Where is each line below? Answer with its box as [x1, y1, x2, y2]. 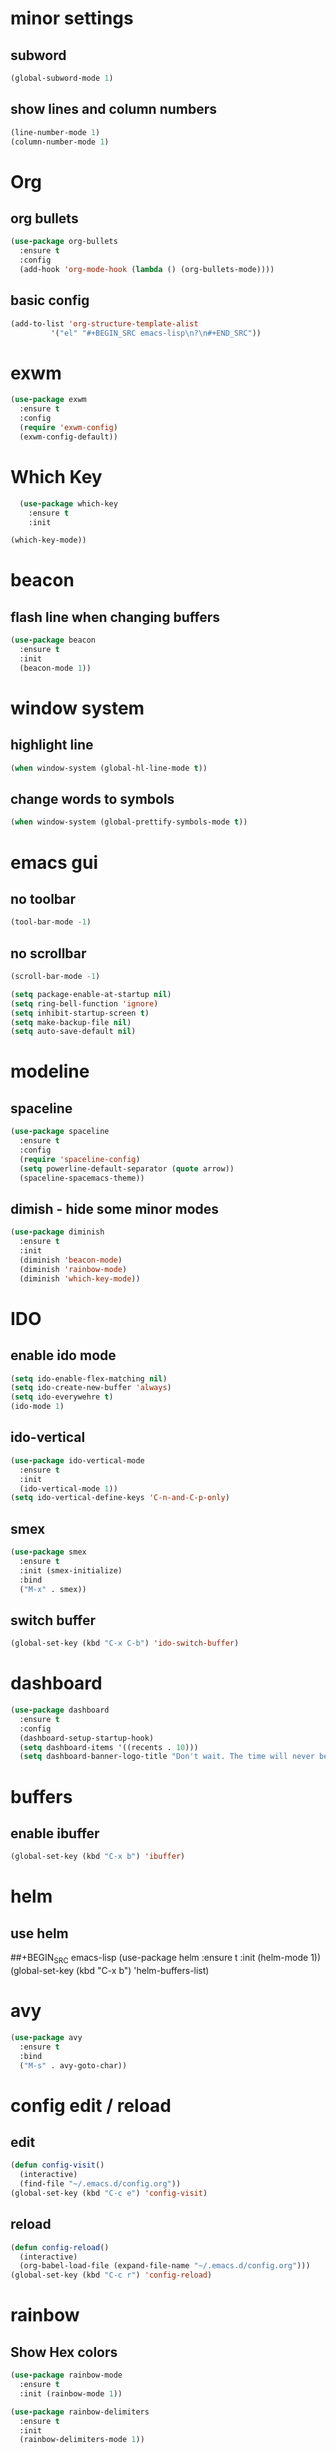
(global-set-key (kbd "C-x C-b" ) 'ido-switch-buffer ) [10, 1638, 240, 1649]
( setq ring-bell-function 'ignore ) [10, 998, 159, 1009]
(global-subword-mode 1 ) [10, 73, 114, 83]
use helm [10, 1925, 69, 1942]
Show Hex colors [10, 2343, 118, 2361]
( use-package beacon [10, 635, 97, 646]
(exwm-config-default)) [19, 432, 118, 442]
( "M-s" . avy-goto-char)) [19, 2060, 128, 2071]
